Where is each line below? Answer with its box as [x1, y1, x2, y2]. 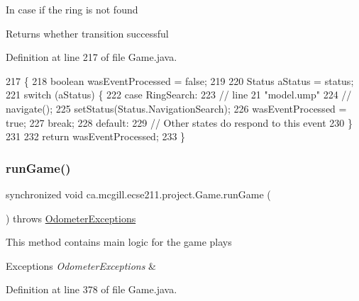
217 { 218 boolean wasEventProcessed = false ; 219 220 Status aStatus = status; [6, 73, 354, 88]
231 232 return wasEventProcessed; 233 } [6, 129, 186, 144]
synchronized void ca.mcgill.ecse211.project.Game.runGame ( [6, 186, 271, 201]
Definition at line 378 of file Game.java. [6, 282, 177, 297]
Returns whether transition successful [6, 25, 169, 40]
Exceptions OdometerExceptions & [6, 258, 156, 273]
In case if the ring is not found [6, 2, 138, 16]
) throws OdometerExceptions [6, 210, 136, 225]
